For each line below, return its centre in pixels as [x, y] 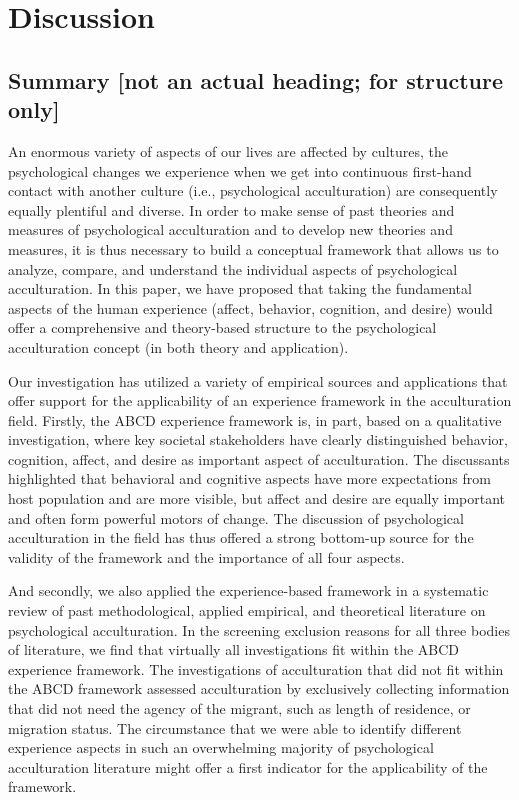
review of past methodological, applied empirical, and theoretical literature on [247, 610]
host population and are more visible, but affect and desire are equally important [257, 498]
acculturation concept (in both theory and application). [178, 346]
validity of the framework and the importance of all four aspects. [206, 556]
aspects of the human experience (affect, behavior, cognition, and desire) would [250, 307]
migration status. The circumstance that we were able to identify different [235, 727]
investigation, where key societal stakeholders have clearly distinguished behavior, [258, 439]
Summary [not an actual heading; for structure [256, 79]
